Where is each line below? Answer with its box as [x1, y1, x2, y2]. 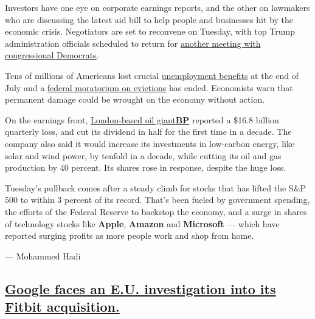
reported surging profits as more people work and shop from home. [5, 229, 254, 242]
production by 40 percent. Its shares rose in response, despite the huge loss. [5, 161, 286, 174]
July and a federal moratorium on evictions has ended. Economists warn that [5, 81, 293, 94]
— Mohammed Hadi [5, 249, 81, 262]
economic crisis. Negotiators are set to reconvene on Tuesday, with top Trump [5, 25, 295, 38]
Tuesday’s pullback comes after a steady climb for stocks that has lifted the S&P [5, 181, 306, 194]
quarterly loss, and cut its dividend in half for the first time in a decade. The [5, 125, 292, 138]
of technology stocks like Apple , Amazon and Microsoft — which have [5, 217, 280, 230]
